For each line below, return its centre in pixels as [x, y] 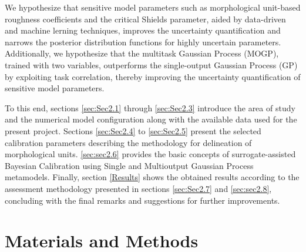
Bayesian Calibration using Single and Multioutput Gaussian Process [129, 165]
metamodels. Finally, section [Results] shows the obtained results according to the [152, 177]
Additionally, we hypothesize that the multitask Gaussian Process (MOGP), [142, 53]
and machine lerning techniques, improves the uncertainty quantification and [143, 30]
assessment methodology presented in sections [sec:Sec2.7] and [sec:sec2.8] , [138, 188]
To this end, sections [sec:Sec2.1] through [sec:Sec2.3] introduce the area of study [150, 107]
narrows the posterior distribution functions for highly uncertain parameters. [143, 42]
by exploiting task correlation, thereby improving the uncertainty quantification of [153, 76]
